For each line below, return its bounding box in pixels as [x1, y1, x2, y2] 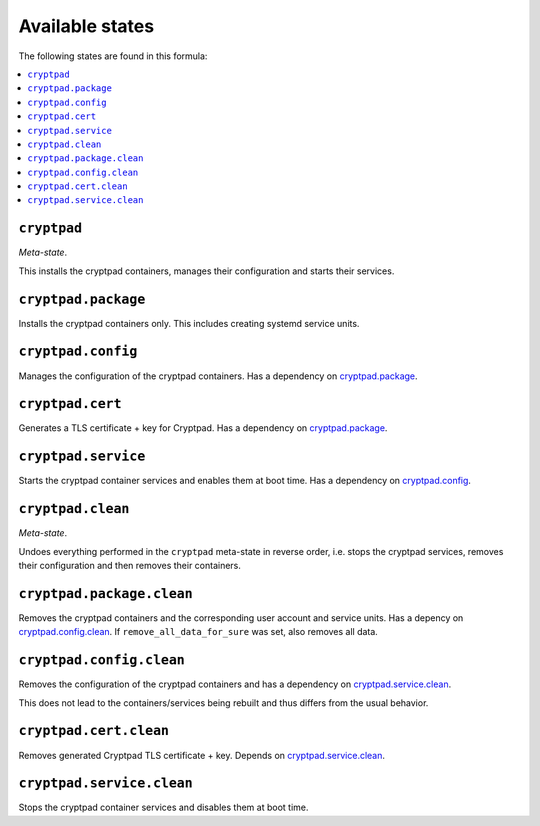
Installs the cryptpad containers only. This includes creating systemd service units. [18, 317, 360, 329]
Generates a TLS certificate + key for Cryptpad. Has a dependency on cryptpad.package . [18, 422, 388, 434]
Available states [18, 15, 155, 37]
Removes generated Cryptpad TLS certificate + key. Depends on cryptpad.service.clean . [18, 749, 385, 761]
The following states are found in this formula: [18, 50, 208, 62]
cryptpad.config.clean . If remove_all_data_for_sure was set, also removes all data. [18, 626, 379, 638]
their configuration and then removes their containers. [18, 560, 242, 572]
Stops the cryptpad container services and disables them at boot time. [18, 801, 309, 814]
